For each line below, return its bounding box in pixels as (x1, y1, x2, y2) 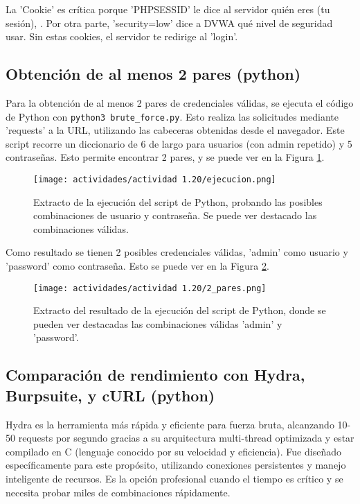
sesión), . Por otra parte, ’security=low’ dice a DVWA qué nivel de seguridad (6, 15, 333, 30)
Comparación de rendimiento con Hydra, (6, 364, 305, 385)
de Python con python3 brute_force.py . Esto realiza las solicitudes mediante (6, 109, 339, 123)
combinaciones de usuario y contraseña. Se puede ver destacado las (33, 208, 317, 223)
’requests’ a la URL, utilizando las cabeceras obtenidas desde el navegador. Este (6, 123, 345, 137)
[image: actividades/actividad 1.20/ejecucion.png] (33, 175, 276, 185)
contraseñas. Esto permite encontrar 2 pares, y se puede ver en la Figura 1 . (6, 150, 325, 164)
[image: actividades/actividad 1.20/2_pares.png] (33, 283, 267, 293)
